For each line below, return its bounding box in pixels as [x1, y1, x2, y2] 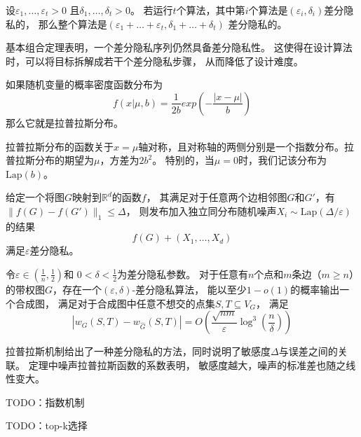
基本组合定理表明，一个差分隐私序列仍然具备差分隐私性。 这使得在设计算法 [6, 40, 353, 55]
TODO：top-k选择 [6, 418, 88, 433]
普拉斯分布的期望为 [6, 153, 94, 167]
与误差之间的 [278, 344, 338, 359]
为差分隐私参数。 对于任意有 [117, 266, 248, 281]
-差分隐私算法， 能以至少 [132, 282, 247, 296]
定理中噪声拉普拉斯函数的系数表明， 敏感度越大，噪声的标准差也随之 [28, 357, 346, 372]
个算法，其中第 [176, 3, 245, 17]
